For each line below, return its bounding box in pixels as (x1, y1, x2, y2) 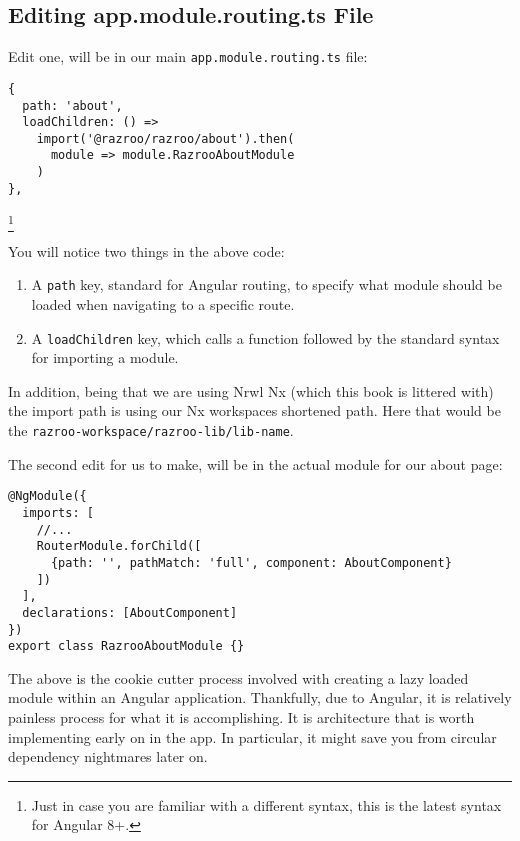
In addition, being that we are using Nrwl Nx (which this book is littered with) (8, 380, 494, 401)
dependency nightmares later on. (8, 746, 208, 767)
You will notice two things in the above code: (8, 240, 285, 261)
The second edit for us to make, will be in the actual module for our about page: (8, 453, 503, 474)
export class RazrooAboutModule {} (8, 639, 245, 654)
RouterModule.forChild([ (36, 539, 202, 554)
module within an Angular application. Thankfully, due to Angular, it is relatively (8, 687, 512, 708)
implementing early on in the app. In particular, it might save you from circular (8, 726, 497, 747)
